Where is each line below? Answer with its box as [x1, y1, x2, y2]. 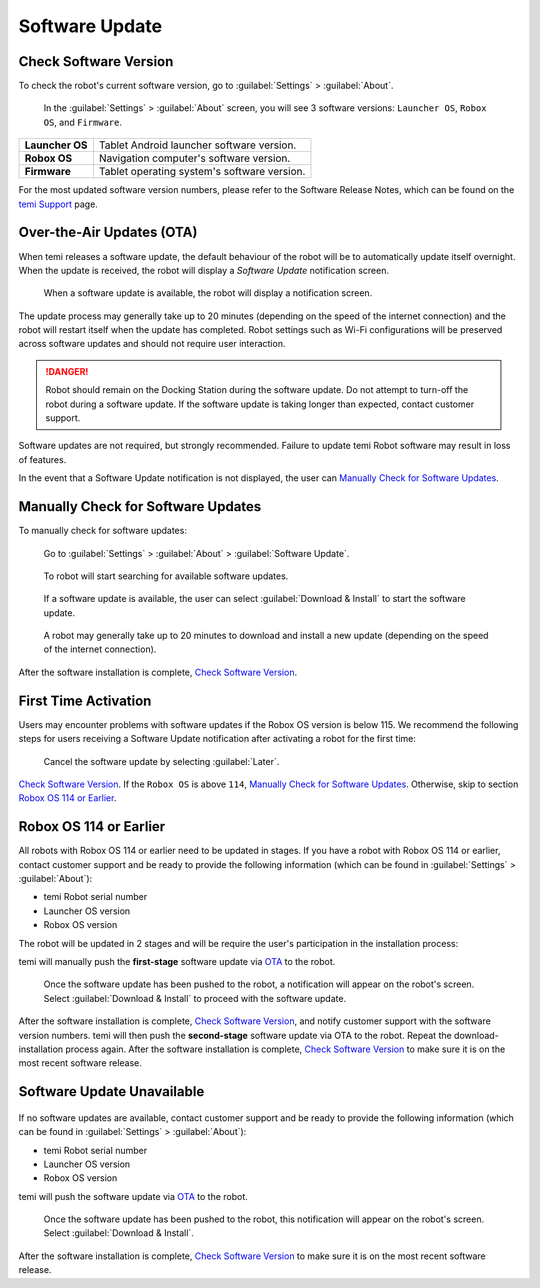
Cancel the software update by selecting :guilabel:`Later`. [43, 755, 280, 767]
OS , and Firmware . [43, 116, 122, 128]
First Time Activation [18, 692, 152, 709]
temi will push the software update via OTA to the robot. [18, 1190, 249, 1202]
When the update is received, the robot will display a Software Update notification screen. [18, 264, 390, 276]
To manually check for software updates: [18, 525, 187, 537]
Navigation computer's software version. [98, 151, 291, 165]
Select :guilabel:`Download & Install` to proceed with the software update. [43, 992, 347, 1004]
